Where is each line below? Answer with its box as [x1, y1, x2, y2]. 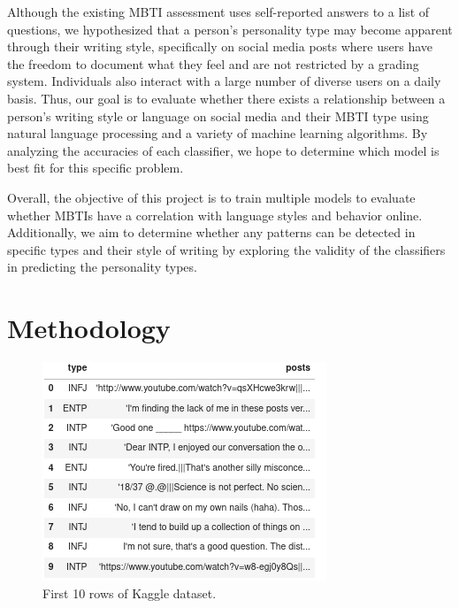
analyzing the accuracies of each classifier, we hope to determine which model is [7, 141, 440, 159]
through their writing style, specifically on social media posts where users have [7, 37, 432, 56]
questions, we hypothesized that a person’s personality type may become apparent [7, 19, 453, 38]
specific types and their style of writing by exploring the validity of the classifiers [7, 240, 446, 258]
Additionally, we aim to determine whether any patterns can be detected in [7, 223, 416, 242]
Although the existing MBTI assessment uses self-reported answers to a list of [7, 3, 430, 20]
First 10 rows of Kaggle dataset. [42, 583, 217, 602]
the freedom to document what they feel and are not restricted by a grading [7, 54, 419, 73]
